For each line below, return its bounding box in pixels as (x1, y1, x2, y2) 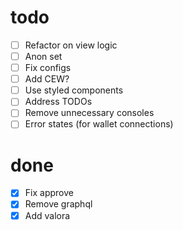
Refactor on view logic (24, 39, 118, 51)
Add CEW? (24, 73, 70, 85)
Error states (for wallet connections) (24, 118, 174, 130)
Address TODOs (24, 96, 93, 108)
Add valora (24, 209, 71, 221)
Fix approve (24, 187, 74, 199)
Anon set (24, 51, 63, 62)
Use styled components (24, 84, 124, 96)
